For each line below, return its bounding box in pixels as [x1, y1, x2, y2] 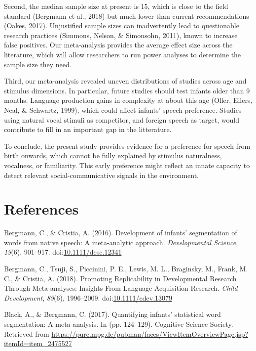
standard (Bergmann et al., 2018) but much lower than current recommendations [4, 10, 249, 21]
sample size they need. [4, 59, 72, 69]
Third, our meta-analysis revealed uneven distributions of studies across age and [4, 76, 247, 86]
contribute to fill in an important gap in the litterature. [4, 124, 172, 134]
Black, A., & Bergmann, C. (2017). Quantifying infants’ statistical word [4, 309, 221, 319]
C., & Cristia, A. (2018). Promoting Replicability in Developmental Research [4, 273, 237, 283]
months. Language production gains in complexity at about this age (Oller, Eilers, [4, 95, 253, 105]
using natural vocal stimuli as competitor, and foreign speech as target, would [4, 114, 239, 125]
